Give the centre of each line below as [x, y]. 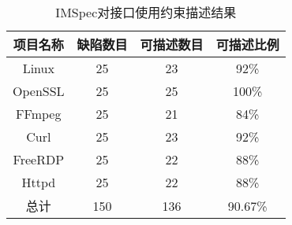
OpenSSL [39, 91]
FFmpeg [39, 114]
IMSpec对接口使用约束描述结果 [146, 12]
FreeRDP [39, 159]
